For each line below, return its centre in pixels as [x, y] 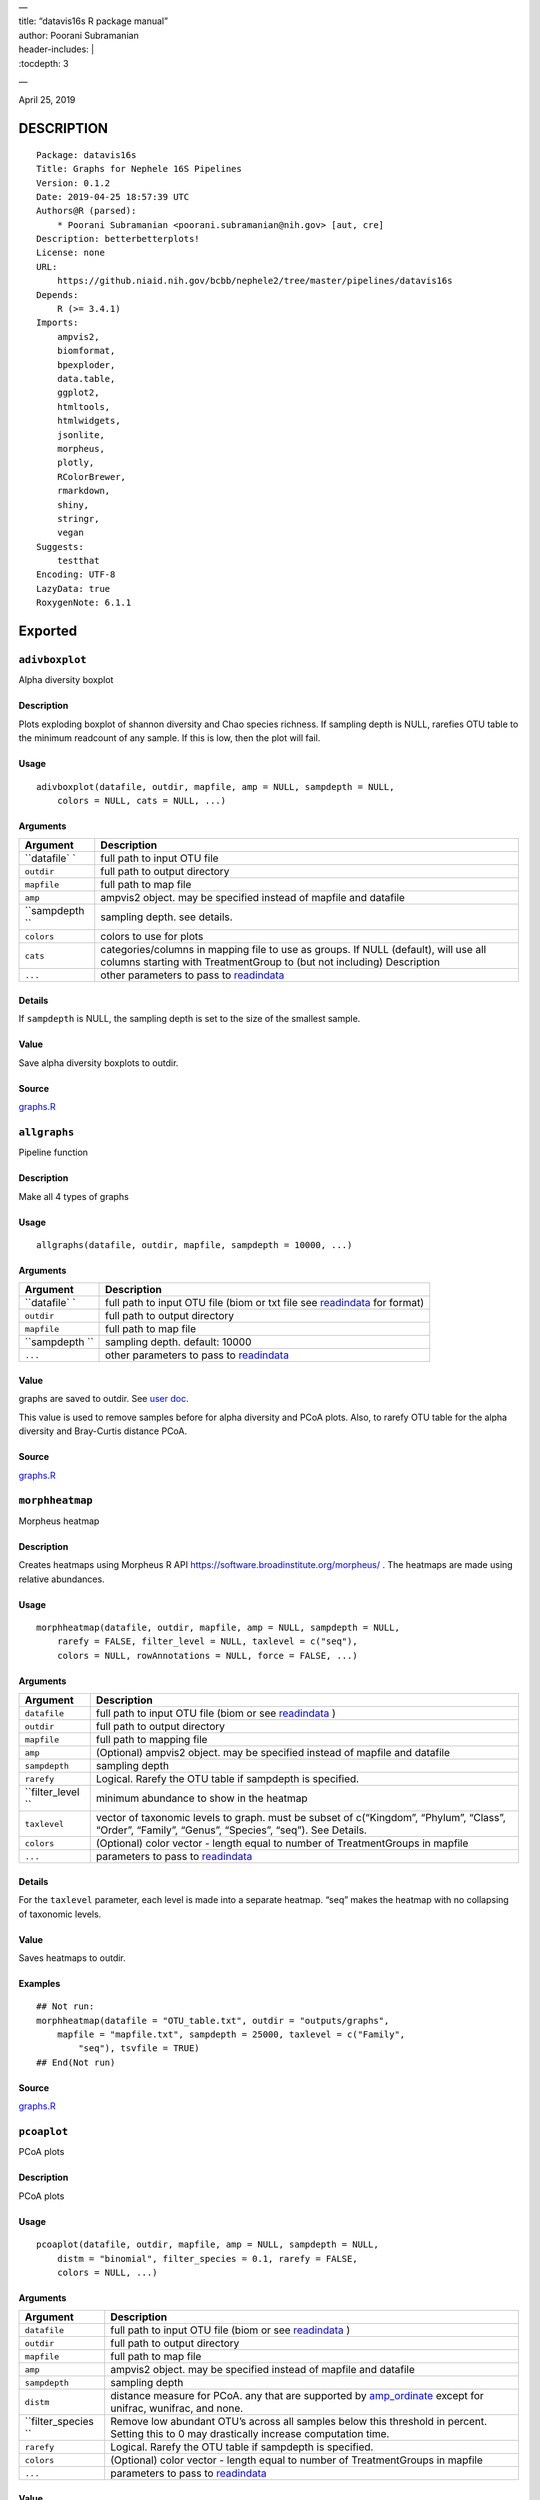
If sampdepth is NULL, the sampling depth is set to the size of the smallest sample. [189, 1019]
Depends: [57, 294]
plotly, [75, 463]
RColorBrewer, [91, 476]
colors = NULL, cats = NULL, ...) [141, 800]
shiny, [73, 504]
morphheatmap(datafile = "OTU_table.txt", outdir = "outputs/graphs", [213, 2020]
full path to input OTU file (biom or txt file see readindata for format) [265, 1303]
